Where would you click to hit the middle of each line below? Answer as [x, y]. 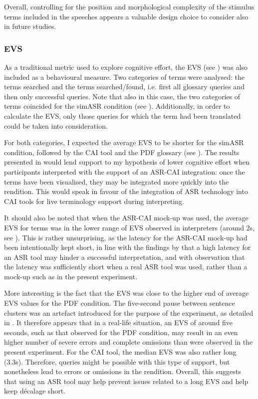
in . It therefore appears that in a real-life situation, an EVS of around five [118, 322]
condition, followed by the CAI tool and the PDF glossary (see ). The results [122, 152]
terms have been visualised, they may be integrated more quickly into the [117, 181]
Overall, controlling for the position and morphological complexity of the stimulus [129, 6]
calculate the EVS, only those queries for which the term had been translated [123, 115]
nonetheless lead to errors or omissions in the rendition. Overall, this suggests [123, 371]
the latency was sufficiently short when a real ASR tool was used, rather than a [126, 267]
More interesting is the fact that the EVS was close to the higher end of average [127, 293]
